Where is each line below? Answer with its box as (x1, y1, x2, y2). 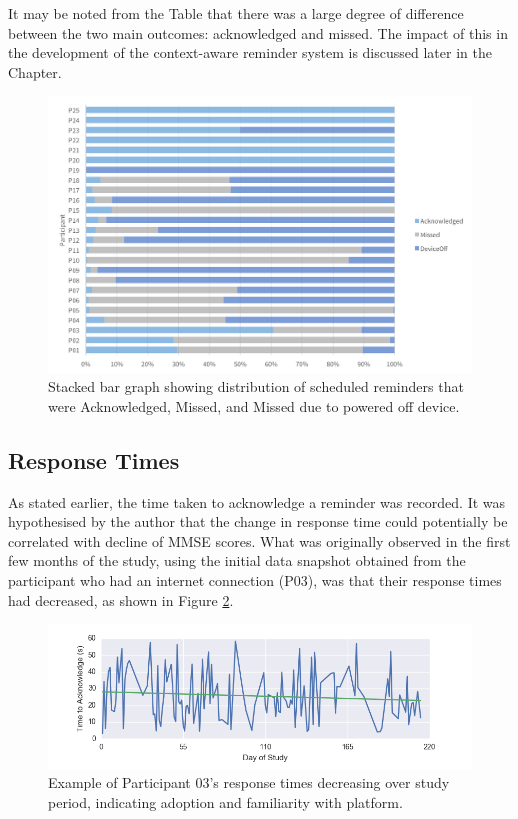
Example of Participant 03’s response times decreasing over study (48, 772, 450, 793)
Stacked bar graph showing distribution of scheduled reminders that (48, 376, 464, 397)
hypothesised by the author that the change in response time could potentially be (8, 511, 508, 532)
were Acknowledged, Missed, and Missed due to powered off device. (48, 395, 460, 416)
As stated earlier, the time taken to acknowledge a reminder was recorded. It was (8, 491, 506, 512)
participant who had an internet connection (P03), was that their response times (8, 569, 502, 590)
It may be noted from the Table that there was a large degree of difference (8, 3, 464, 23)
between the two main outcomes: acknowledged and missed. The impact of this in (8, 22, 508, 43)
